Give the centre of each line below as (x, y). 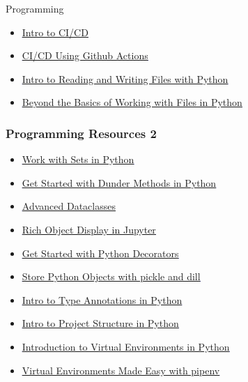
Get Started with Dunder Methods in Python (119, 182)
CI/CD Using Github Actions (85, 55)
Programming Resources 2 (81, 133)
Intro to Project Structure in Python (100, 323)
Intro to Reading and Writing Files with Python (125, 78)
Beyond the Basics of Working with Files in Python (132, 102)
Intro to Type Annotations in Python (102, 299)
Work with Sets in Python (78, 159)
